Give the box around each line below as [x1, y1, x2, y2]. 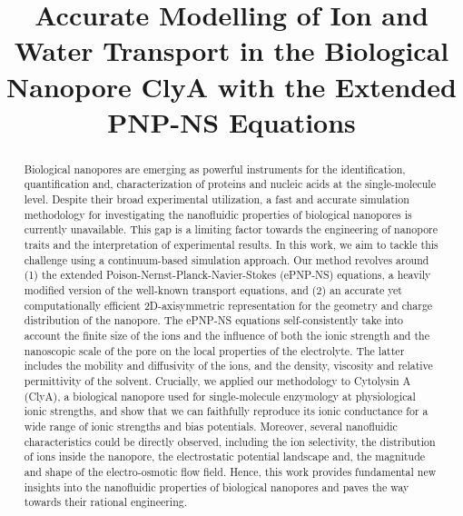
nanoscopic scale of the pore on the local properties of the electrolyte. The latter [24, 342, 405, 358]
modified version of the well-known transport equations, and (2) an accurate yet [24, 282, 402, 297]
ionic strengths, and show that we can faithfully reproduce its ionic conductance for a [24, 403, 429, 419]
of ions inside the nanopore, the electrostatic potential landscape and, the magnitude [24, 449, 426, 464]
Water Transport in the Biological [14, 32, 449, 69]
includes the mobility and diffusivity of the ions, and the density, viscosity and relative [24, 358, 433, 373]
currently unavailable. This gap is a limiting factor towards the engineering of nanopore [24, 222, 438, 237]
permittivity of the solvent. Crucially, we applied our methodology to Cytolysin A [24, 372, 411, 388]
